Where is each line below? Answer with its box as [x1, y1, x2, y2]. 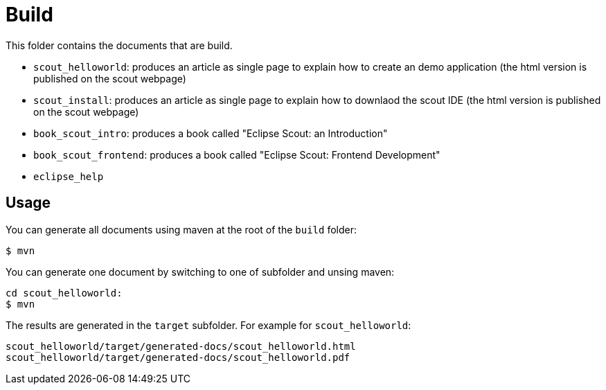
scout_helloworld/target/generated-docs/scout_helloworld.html [6, 340, 356, 352]
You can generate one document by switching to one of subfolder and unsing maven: [6, 265, 395, 278]
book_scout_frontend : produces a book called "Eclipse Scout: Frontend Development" [33, 148, 440, 161]
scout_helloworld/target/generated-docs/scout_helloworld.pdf [6, 351, 350, 363]
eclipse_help [33, 170, 104, 182]
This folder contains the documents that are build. [6, 39, 233, 51]
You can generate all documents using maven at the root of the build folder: [6, 223, 357, 236]
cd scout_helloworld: [6, 287, 123, 299]
